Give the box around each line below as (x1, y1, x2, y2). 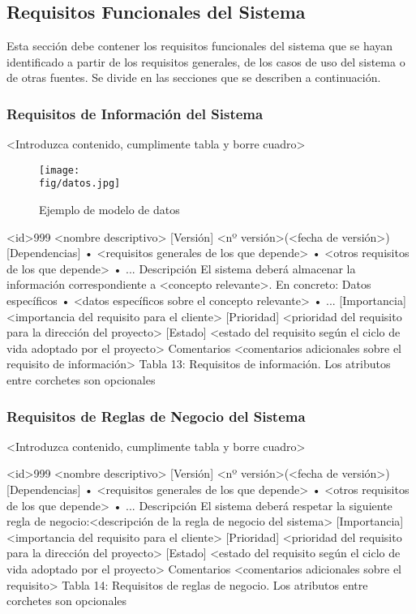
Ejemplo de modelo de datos (39, 201, 180, 218)
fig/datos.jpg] (39, 178, 121, 190)
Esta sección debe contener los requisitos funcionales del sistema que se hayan (6, 37, 393, 54)
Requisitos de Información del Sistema (6, 103, 264, 123)
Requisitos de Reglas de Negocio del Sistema (6, 406, 306, 426)
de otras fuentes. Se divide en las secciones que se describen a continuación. (6, 69, 381, 86)
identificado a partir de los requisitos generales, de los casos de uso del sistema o (6, 53, 405, 70)
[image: (39, 164, 80, 176)
